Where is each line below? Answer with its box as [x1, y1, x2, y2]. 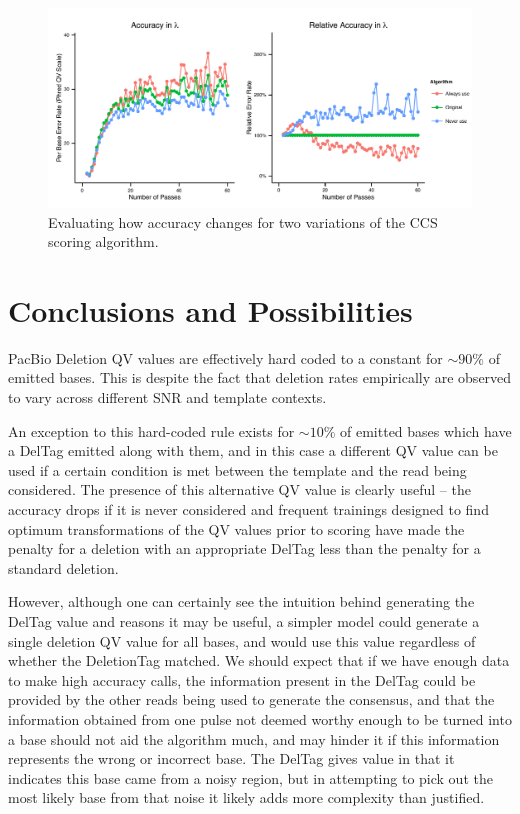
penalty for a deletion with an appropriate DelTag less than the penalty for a [8, 538, 481, 559]
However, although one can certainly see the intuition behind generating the [8, 591, 475, 612]
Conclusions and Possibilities [8, 289, 413, 330]
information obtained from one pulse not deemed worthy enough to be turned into [8, 708, 512, 729]
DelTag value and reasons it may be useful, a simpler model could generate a [8, 611, 480, 632]
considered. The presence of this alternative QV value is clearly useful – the [8, 479, 471, 500]
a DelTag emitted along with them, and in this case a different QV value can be [8, 440, 498, 461]
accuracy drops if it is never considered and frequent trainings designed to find [8, 499, 489, 520]
